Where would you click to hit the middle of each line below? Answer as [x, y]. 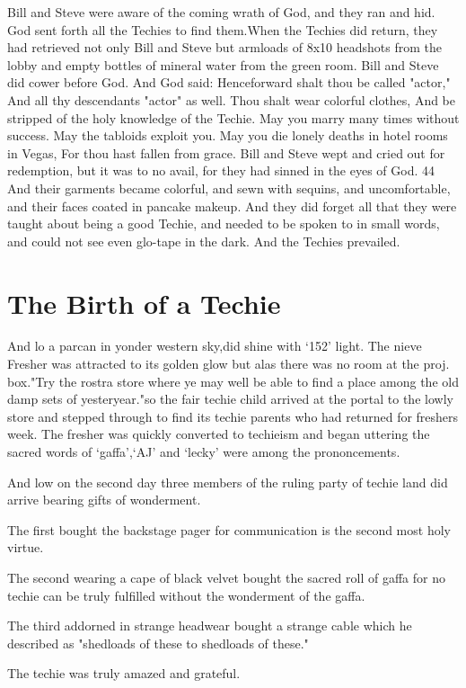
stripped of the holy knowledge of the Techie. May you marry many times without [233, 117]
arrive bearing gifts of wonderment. [104, 500]
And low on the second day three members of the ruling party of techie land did [228, 482]
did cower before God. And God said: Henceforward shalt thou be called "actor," [229, 82]
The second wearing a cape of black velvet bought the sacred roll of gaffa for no [226, 577]
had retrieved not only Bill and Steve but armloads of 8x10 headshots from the [224, 47]
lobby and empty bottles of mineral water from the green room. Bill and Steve [223, 64]
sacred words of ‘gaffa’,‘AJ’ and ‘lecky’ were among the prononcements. [204, 451]
